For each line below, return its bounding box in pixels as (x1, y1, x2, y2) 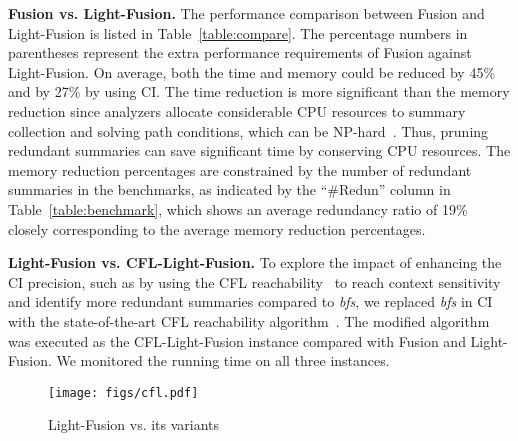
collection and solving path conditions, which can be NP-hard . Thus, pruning (8, 120, 489, 141)
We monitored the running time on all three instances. (56, 350, 390, 371)
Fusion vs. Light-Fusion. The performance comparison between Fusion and (8, 3, 485, 23)
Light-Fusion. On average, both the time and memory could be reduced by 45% (8, 61, 496, 82)
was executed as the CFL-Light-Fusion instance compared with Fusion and (8, 330, 466, 351)
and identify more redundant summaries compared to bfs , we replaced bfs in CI (8, 291, 493, 312)
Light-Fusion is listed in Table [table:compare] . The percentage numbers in (8, 22, 468, 43)
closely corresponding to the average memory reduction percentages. (8, 218, 426, 239)
